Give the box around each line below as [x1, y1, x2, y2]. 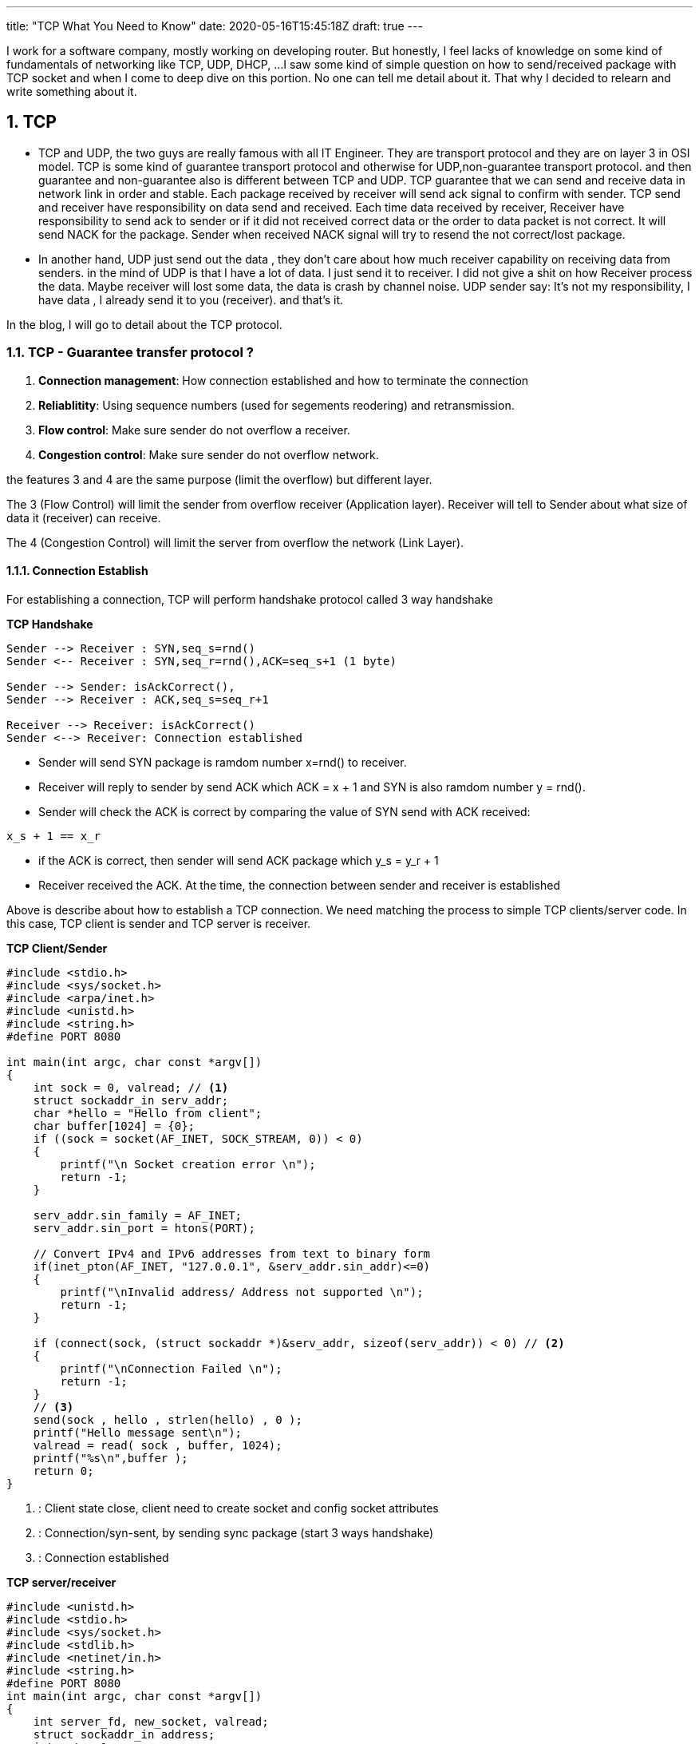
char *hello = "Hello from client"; [33, 1106, 263, 1120]
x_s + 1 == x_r [6, 829, 101, 842]
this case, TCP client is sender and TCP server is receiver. [6, 916, 311, 930]
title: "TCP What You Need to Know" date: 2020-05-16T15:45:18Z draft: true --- [6, 19, 423, 33]
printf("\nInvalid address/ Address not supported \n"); [60, 1285, 424, 1298]
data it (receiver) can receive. [6, 510, 161, 525]
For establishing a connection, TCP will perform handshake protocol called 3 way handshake [6, 592, 493, 606]
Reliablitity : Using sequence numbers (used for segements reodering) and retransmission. [38, 398, 515, 412]
